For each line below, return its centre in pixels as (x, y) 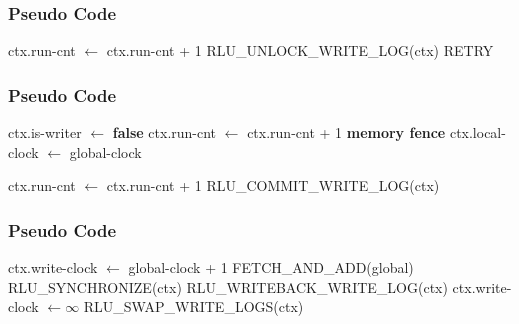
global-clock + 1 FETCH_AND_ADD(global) (271, 267)
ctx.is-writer (45, 132)
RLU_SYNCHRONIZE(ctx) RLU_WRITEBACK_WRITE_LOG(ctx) (228, 286)
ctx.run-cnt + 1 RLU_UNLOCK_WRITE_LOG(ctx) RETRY (300, 50)
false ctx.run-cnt (164, 132)
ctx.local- (477, 132)
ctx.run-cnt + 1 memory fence (346, 132)
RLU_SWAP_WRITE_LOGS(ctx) (193, 306)
